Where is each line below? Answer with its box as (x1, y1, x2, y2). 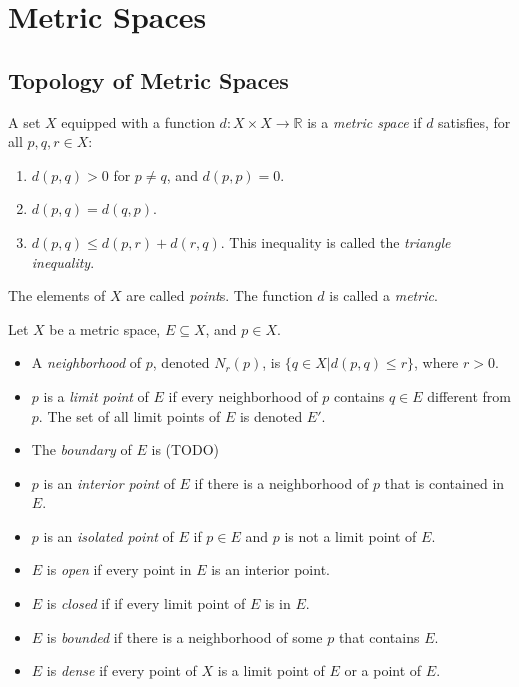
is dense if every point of (46, 660, 197, 681)
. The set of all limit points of (38, 405, 221, 426)
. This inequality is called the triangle (220, 231, 451, 252)
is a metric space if (307, 111, 422, 132)
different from (427, 385, 511, 406)
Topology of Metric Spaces (8, 64, 289, 95)
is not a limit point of (284, 525, 417, 546)
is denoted (239, 405, 303, 426)
